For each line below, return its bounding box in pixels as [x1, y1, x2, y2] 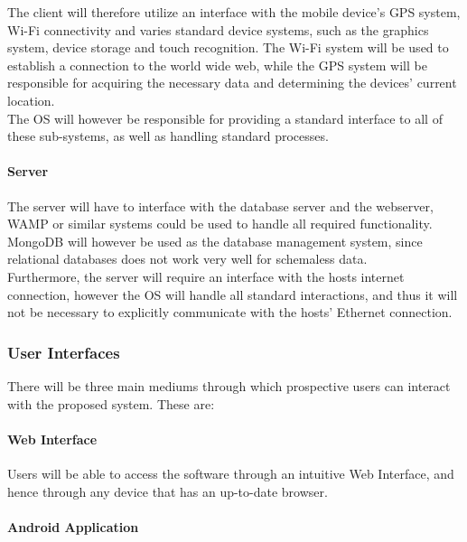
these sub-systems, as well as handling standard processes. [7, 126, 329, 145]
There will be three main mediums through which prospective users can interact [7, 376, 451, 395]
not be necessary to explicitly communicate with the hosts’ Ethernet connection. [7, 303, 453, 322]
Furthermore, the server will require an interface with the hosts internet [7, 266, 405, 285]
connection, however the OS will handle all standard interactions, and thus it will [7, 285, 458, 304]
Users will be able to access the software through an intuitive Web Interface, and [7, 463, 454, 482]
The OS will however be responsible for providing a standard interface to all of [7, 108, 443, 127]
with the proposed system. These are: [7, 394, 215, 413]
